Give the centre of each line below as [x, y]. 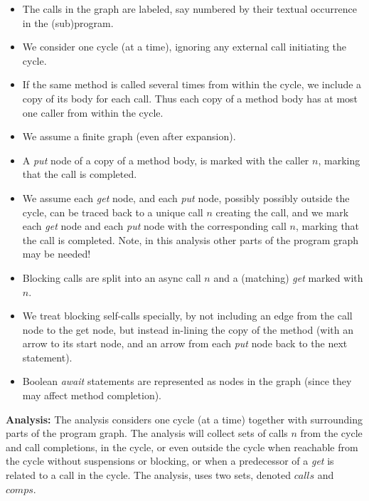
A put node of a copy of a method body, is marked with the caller [166, 160]
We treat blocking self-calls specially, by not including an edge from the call [187, 316]
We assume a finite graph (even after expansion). [129, 136]
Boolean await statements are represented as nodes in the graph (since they [187, 381]
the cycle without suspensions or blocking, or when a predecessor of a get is [170, 461]
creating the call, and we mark [282, 212]
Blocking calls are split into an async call [112, 277]
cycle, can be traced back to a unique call [113, 212]
